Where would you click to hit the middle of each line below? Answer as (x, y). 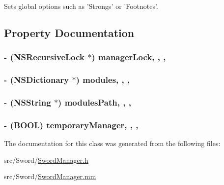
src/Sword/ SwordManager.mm (50, 176)
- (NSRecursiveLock (44, 57)
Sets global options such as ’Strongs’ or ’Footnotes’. (81, 6)
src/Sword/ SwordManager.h (46, 160)
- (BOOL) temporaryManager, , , (71, 125)
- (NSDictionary (37, 80)
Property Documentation (69, 32)
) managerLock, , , (129, 57)
